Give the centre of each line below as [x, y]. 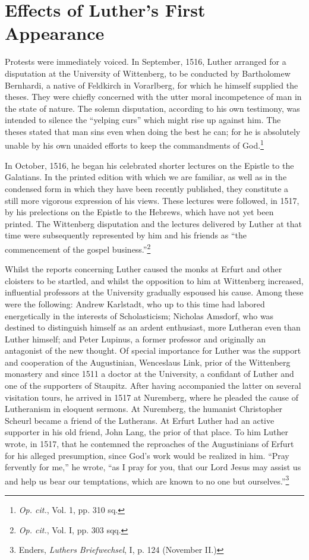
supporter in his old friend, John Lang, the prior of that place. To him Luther [147, 432]
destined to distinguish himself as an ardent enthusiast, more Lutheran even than [153, 327]
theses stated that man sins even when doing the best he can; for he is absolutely [153, 131]
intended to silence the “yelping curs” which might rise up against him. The [143, 120]
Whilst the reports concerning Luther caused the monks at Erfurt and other [144, 269]
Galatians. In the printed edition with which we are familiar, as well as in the [146, 177]
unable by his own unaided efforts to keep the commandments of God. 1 [134, 144]
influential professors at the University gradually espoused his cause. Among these [154, 292]
